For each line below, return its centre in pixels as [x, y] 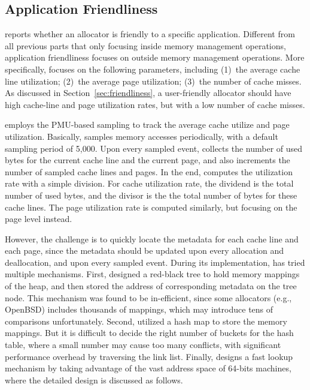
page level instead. [39, 219]
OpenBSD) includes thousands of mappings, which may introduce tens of [139, 309]
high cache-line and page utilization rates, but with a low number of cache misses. [155, 104]
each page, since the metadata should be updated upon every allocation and [145, 250]
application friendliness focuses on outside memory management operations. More [155, 57]
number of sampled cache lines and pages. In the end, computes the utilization [149, 171]
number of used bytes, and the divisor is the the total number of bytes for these [151, 195]
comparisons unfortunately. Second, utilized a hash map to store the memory [146, 321]
